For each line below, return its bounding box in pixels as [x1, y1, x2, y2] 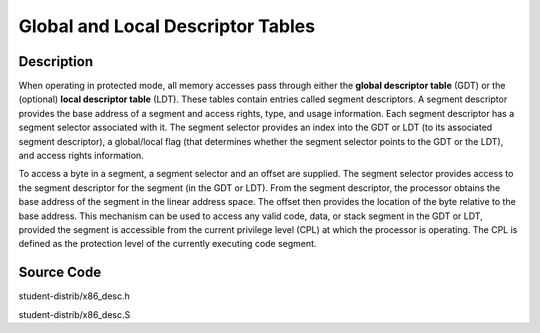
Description [18, 53, 94, 70]
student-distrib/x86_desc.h [18, 290, 130, 302]
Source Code [18, 264, 102, 281]
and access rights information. [18, 150, 144, 162]
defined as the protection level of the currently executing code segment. [18, 238, 317, 250]
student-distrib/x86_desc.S [18, 308, 131, 320]
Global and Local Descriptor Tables [18, 15, 315, 37]
